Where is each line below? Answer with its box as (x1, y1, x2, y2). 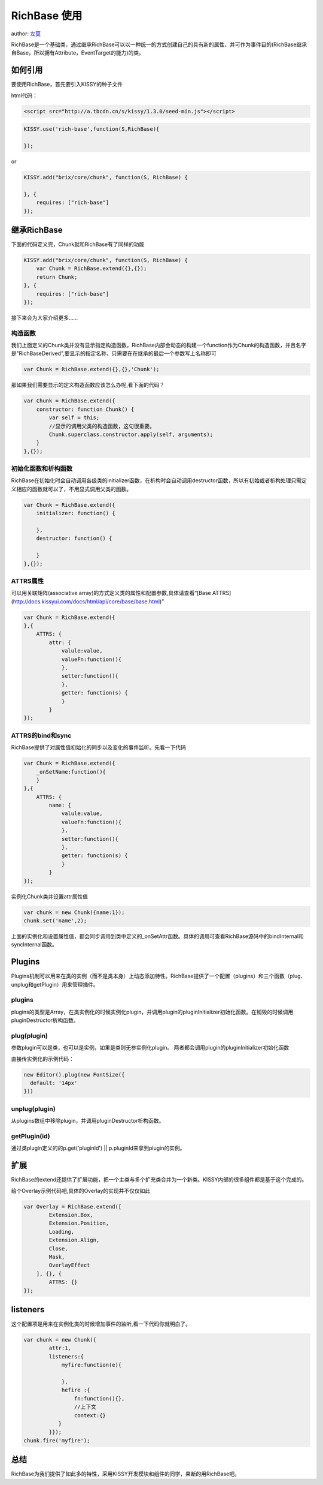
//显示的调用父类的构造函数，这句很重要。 (48, 423, 155, 429)
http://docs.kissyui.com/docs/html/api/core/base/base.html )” (13, 597, 164, 605)
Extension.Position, (48, 1220, 109, 1227)
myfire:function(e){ (61, 1361, 122, 1369)
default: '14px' (30, 1080, 78, 1087)
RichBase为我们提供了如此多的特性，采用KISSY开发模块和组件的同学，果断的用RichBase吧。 (11, 1470, 240, 1478)
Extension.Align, (48, 1237, 100, 1244)
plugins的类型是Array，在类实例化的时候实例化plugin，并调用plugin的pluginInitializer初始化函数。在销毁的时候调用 (11, 1008, 294, 1015)
